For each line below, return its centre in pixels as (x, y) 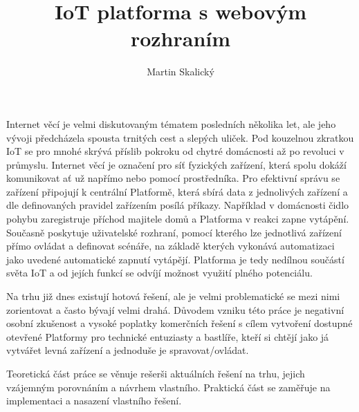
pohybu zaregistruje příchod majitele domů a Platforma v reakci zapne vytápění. (178, 219)
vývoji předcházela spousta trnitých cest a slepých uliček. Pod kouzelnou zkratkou (180, 137)
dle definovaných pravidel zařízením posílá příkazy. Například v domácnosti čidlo (178, 205)
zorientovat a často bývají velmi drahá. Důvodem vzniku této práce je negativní (175, 309)
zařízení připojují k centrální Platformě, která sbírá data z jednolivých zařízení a (177, 191)
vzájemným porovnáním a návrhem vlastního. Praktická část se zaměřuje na (168, 387)
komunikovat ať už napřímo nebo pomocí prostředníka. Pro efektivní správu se (173, 178)
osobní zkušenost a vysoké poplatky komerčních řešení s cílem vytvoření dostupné (179, 323)
